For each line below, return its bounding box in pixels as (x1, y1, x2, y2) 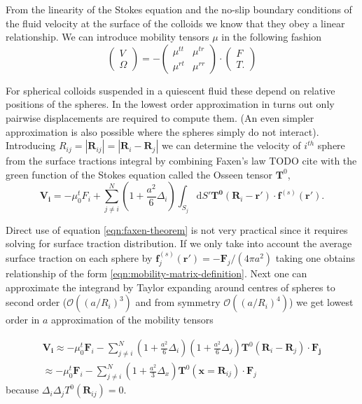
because (6, 382, 39, 397)
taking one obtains (275, 250, 356, 265)
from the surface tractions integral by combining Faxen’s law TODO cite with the (6, 153, 357, 168)
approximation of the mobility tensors (51, 312, 214, 327)
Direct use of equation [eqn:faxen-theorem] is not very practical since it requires (6, 222, 348, 237)
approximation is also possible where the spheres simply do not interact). (6, 124, 319, 139)
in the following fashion (221, 29, 322, 44)
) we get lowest (288, 295, 354, 309)
